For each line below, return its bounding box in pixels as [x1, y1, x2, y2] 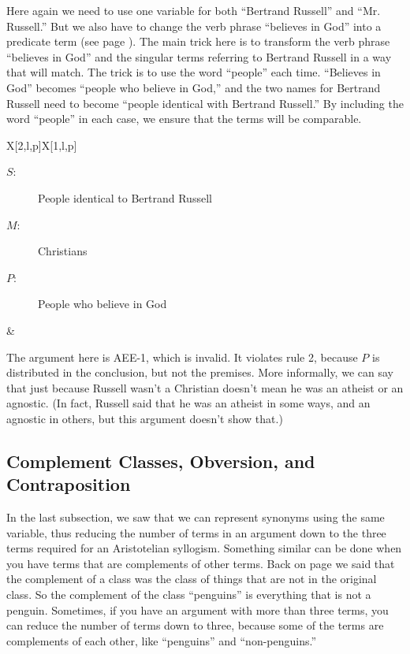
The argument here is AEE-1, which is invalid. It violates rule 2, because [6, 348, 358, 365]
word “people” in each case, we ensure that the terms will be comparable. [6, 110, 362, 127]
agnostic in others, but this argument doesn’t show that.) [6, 410, 283, 426]
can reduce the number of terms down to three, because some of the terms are [6, 617, 384, 634]
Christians [38, 243, 88, 259]
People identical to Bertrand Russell [38, 189, 212, 206]
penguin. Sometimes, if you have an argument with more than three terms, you [6, 601, 389, 618]
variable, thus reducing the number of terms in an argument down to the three [6, 524, 386, 541]
